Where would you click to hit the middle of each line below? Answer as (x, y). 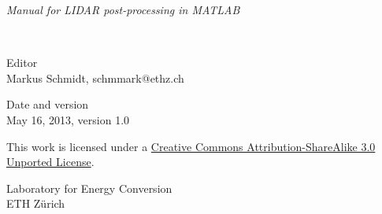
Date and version (48, 104)
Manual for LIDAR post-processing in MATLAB (123, 9)
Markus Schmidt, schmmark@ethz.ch (95, 77)
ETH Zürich (36, 203)
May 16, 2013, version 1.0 (68, 119)
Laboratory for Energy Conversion (89, 188)
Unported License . (50, 162)
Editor (22, 63)
